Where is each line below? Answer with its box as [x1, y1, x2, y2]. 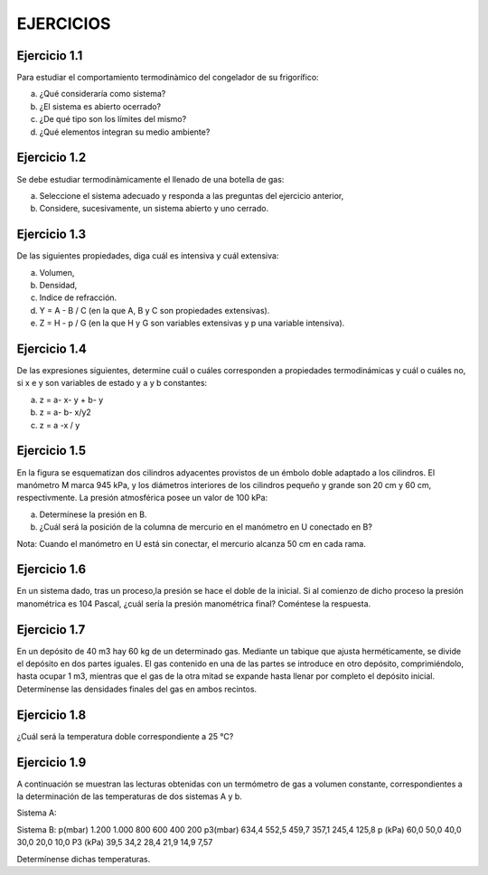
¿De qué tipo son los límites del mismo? [39, 114, 187, 125]
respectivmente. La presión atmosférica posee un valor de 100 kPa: [16, 493, 268, 503]
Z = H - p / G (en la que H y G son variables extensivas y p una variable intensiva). [39, 317, 345, 329]
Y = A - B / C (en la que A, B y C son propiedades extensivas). [39, 305, 270, 315]
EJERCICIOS [16, 14, 111, 33]
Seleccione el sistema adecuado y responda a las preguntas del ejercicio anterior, [39, 190, 344, 201]
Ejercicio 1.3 [16, 227, 87, 242]
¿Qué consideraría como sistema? [39, 89, 166, 99]
